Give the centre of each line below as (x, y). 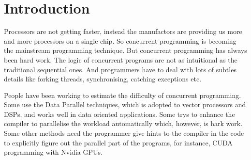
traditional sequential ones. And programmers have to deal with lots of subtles (120, 69)
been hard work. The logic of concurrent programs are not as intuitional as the (121, 59)
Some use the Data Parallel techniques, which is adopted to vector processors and (125, 104)
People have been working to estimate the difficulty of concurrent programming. (123, 95)
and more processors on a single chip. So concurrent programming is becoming (120, 40)
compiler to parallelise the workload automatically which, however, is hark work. (123, 123)
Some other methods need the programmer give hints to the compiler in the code (124, 133)
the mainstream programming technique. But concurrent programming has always (125, 50)
